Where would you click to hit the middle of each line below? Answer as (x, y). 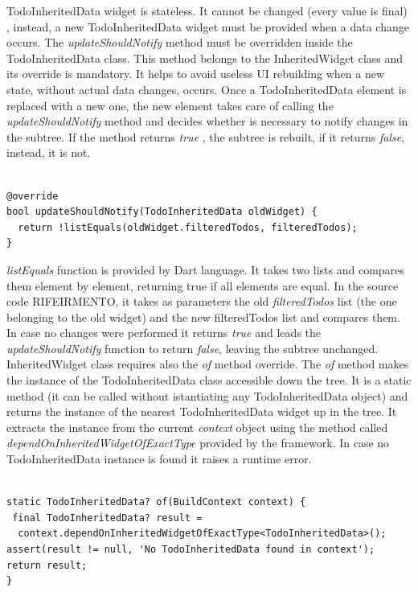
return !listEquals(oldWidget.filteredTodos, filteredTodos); (188, 227)
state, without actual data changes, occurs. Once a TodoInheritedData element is (207, 89)
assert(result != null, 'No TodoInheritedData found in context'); (191, 549)
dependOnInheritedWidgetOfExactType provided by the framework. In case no (198, 443)
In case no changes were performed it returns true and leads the (164, 333)
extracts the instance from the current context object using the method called (197, 427)
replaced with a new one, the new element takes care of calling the (170, 105)
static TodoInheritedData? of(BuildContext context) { (156, 502)
